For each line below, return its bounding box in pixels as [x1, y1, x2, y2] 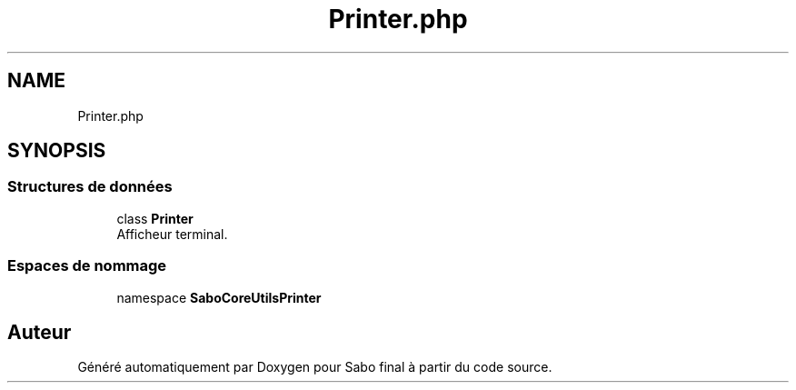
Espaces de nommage [7, 256, 167, 275]
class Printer [116, 210, 194, 226]
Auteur [7, 320, 72, 344]
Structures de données [7, 177, 173, 196]
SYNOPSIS [7, 139, 106, 163]
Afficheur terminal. [116, 225, 228, 242]
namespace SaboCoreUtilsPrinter [116, 289, 322, 305]
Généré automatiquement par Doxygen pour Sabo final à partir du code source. [77, 359, 552, 375]
